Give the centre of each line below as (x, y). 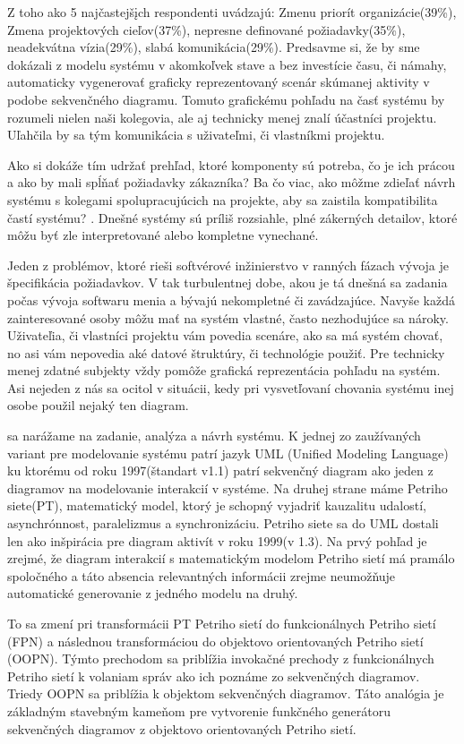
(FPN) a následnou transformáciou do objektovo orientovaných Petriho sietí (215, 641)
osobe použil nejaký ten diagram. (98, 405)
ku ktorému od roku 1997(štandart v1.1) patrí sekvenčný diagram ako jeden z (220, 470)
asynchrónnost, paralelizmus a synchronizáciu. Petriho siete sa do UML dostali (223, 523)
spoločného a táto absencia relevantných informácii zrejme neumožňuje (202, 575)
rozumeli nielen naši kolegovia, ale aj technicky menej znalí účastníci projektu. (222, 117)
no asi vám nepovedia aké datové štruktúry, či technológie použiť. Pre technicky (226, 352)
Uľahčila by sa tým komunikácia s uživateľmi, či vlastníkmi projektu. (196, 135)
